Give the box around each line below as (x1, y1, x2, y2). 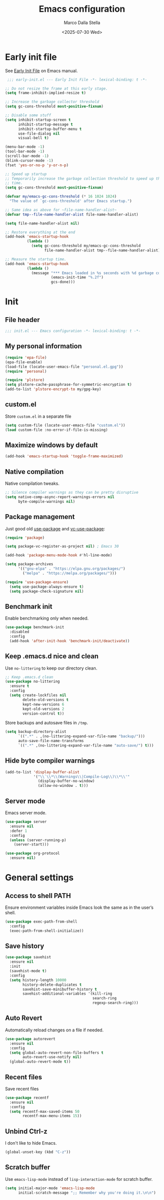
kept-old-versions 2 (22, 706, 64, 711)
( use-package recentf (5, 1095, 49, 1100)
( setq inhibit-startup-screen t (5, 117, 71, 122)
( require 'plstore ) (5, 377, 45, 383)
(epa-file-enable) (5, 359, 42, 365)
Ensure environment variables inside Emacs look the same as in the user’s (5, 904, 154, 910)
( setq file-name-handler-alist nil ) (5, 221, 80, 226)
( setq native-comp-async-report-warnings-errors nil (5, 494, 115, 500)
